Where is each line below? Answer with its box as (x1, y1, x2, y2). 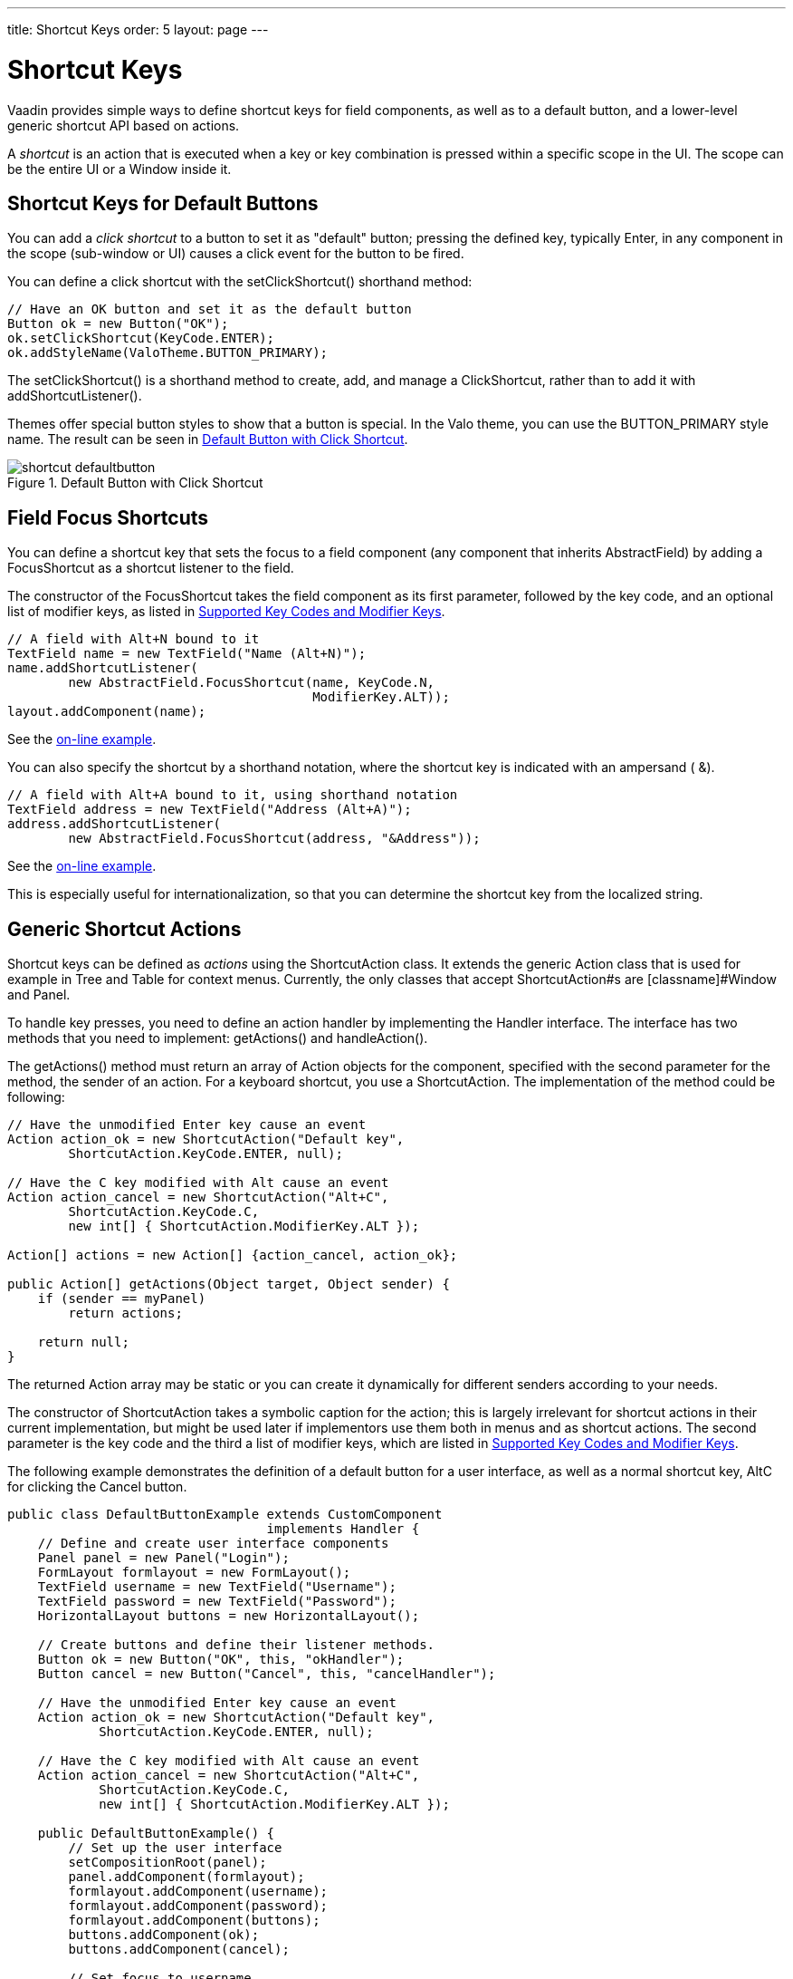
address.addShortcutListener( (7, 816, 222, 832)
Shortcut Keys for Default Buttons (7, 191, 319, 215)
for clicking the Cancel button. (7, 1479, 187, 1495)
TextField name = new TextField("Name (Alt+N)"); (7, 646, 367, 661)
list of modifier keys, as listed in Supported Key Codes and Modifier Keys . (7, 603, 445, 620)
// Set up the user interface (68, 1840, 282, 1856)
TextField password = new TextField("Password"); (37, 1594, 396, 1609)
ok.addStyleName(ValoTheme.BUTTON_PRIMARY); (7, 345, 329, 361)
